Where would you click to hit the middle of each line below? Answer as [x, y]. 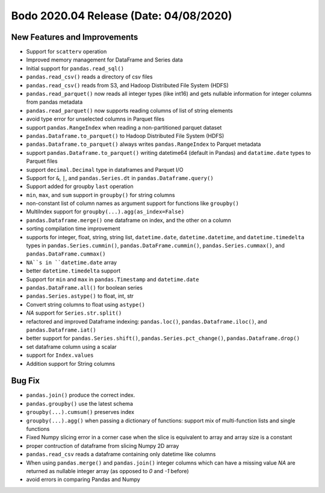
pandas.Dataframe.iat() [61, 330]
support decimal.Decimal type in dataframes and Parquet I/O [105, 169]
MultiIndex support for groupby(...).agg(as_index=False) [105, 212]
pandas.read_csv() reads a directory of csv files [89, 77]
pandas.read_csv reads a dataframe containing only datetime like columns [121, 454]
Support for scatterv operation [67, 52]
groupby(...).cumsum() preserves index [80, 412]
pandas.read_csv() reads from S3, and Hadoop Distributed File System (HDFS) [127, 85]
